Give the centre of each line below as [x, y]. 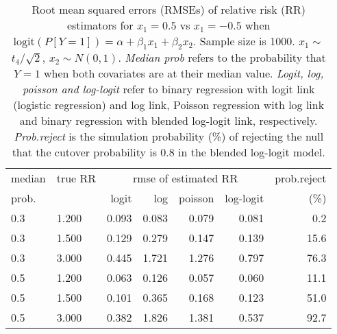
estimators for [100, 25]
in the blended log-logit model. [252, 152]
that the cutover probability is [84, 152]
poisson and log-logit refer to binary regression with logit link [168, 89]
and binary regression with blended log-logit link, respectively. [168, 121]
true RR [76, 178]
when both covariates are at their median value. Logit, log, [184, 73]
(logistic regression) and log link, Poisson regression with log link [169, 105]
